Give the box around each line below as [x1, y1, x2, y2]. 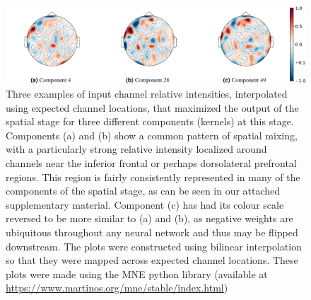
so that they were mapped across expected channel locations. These [6, 253, 298, 267]
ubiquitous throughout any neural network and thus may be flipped [6, 224, 298, 239]
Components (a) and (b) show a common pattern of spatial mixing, [6, 127, 298, 142]
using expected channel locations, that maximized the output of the [6, 100, 299, 115]
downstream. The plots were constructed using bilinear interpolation [6, 238, 302, 253]
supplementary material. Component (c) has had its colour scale [6, 197, 284, 212]
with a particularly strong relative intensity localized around [6, 142, 267, 156]
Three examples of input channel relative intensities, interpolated [6, 86, 288, 100]
